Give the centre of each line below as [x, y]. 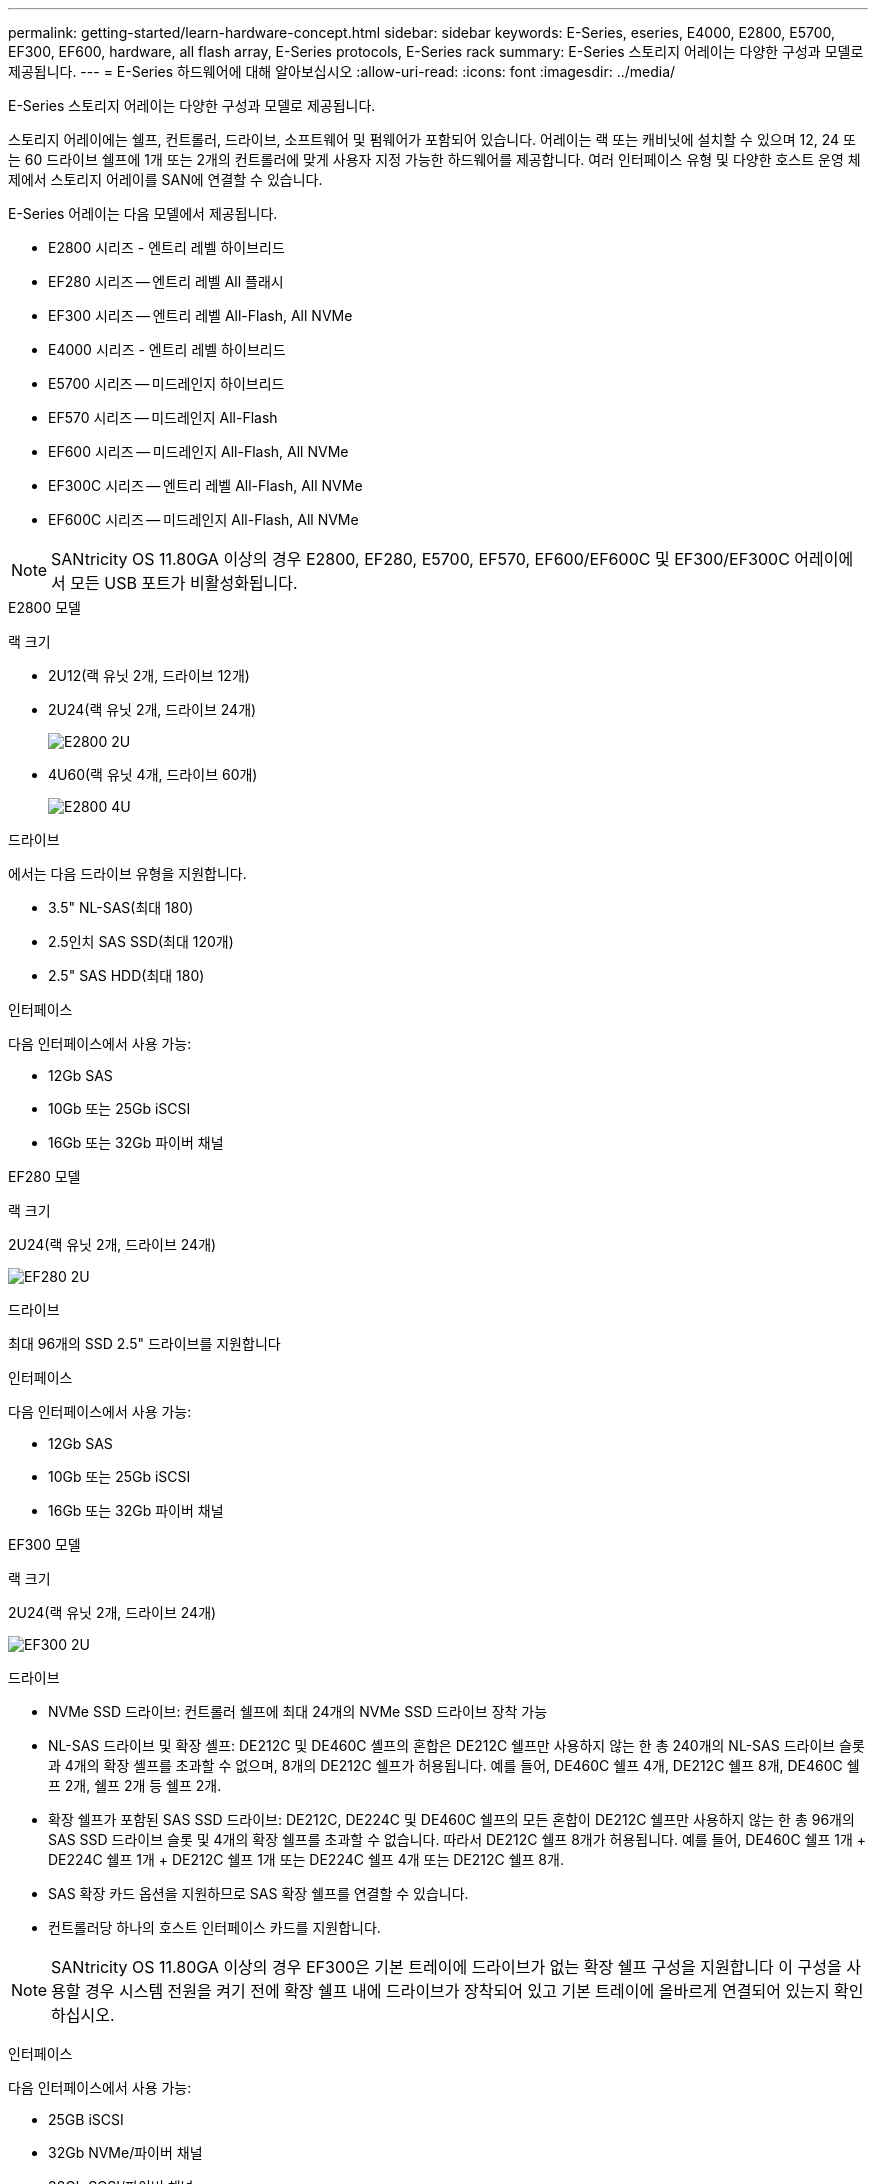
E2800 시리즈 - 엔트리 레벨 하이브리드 [166, 247]
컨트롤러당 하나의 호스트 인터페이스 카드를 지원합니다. [214, 1927]
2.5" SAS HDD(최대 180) [126, 975]
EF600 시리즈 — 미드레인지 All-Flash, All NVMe [198, 451]
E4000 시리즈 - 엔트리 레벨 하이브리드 [167, 349]
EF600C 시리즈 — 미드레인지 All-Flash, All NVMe [203, 519]
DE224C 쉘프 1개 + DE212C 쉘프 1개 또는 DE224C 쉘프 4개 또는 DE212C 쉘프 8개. [306, 1859]
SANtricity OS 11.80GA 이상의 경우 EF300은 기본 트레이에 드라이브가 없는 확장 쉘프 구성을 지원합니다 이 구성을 [446, 1967]
